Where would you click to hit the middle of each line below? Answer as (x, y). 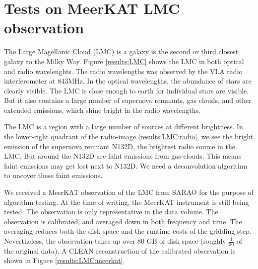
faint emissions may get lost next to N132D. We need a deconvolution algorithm (126, 165)
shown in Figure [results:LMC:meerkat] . (64, 260)
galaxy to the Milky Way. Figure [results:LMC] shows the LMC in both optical (124, 61)
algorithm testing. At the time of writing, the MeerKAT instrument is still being (127, 202)
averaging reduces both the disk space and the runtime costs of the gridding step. (128, 231)
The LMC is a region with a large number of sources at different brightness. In (124, 127)
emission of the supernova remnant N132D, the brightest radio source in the (120, 146)
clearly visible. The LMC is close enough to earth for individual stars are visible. (127, 90)
